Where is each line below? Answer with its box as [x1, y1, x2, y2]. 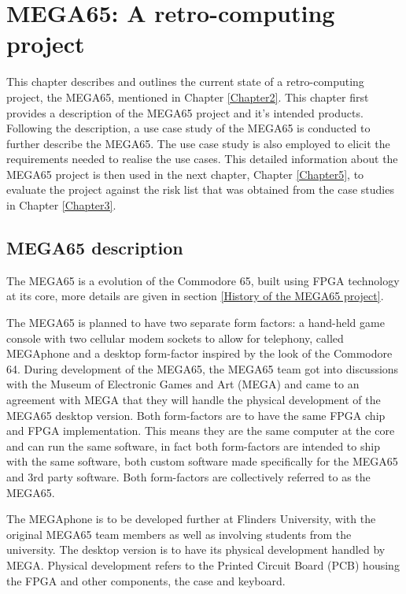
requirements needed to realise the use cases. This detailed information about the [6, 150, 398, 167]
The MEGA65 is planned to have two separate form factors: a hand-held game [6, 314, 385, 331]
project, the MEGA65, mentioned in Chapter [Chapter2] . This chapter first [6, 88, 369, 105]
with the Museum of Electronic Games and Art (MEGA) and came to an [6, 376, 360, 392]
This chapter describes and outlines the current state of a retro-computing [6, 73, 364, 90]
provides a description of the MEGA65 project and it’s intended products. [6, 104, 364, 121]
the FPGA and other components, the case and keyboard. [6, 572, 286, 588]
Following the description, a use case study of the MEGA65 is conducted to [6, 120, 371, 136]
